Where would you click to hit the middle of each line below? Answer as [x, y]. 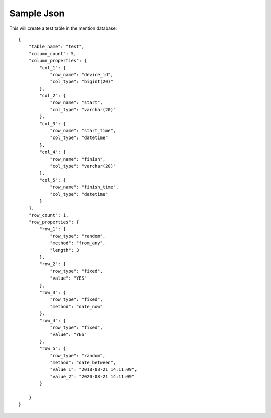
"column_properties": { [58, 61]
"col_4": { [53, 152]
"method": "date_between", [83, 362]
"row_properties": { [54, 222]
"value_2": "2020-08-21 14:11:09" [92, 377]
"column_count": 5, [52, 53]
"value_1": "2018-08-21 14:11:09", [94, 370]
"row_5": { [53, 349]
